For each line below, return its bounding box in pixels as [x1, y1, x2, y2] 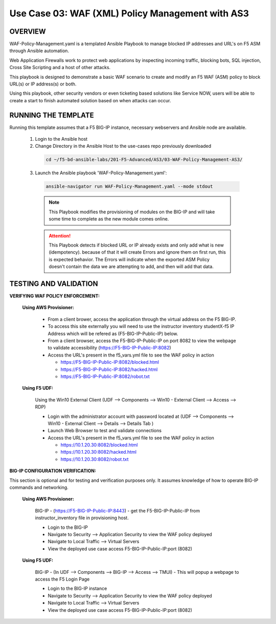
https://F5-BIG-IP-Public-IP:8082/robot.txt [60, 373, 150, 380]
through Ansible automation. [9, 48, 69, 54]
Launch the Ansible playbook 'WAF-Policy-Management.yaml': [35, 170, 167, 176]
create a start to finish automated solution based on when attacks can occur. [9, 97, 171, 103]
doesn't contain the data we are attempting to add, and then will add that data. [49, 263, 214, 270]
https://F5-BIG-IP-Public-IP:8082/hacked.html [60, 366, 158, 372]
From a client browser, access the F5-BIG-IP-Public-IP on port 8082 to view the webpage [48, 338, 236, 344]
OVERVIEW [9, 27, 46, 36]
